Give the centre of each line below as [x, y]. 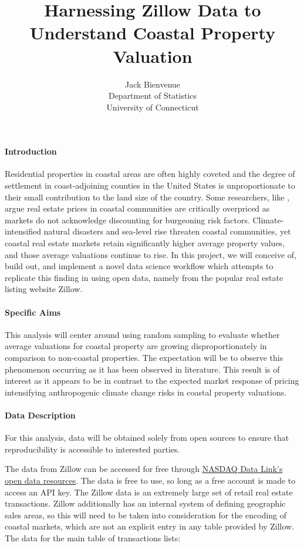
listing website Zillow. [44, 289]
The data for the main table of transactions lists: [93, 537]
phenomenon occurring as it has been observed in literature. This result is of [142, 369]
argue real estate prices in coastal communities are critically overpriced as [137, 208]
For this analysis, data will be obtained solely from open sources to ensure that [147, 438]
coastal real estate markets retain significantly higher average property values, [145, 243]
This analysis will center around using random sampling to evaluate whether [142, 334]
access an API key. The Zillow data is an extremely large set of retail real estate [149, 492]
